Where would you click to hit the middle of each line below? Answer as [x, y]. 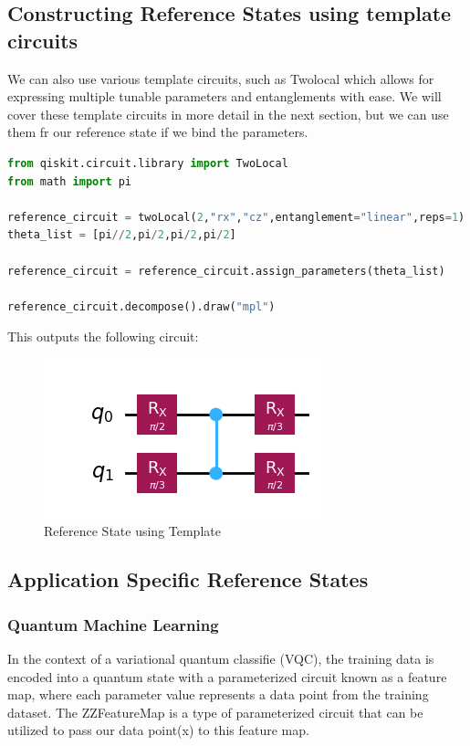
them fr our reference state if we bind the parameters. [158, 132]
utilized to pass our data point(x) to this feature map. [158, 730]
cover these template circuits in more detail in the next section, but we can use [228, 114]
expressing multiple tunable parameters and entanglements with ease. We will [225, 96]
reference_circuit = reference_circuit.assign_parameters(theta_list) [226, 271]
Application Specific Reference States [188, 579]
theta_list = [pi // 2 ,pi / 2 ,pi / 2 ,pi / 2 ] [122, 235]
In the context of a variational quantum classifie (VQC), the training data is [221, 659]
